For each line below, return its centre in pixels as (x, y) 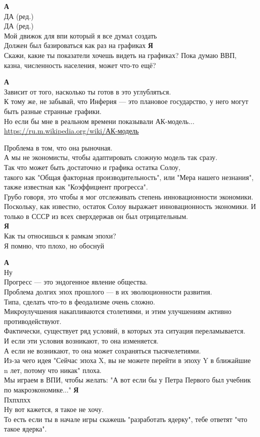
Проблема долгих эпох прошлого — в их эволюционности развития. (108, 292)
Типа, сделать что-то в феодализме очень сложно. (80, 301)
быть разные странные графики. (53, 111)
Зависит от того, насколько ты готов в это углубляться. (87, 91)
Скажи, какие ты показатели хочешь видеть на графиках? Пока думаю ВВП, (120, 55)
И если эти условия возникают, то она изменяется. (81, 340)
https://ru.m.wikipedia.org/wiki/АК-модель (71, 131)
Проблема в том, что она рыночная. (58, 147)
